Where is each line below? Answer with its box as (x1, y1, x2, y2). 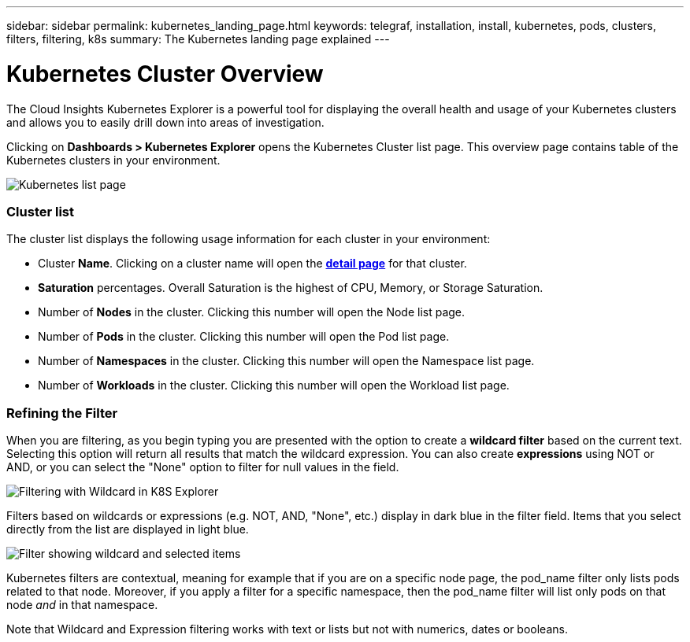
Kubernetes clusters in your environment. (6, 153, 221, 167)
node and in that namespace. (6, 598, 158, 611)
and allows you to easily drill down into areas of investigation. (6, 115, 325, 129)
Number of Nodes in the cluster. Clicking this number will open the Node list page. (38, 305, 466, 319)
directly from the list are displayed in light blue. (6, 522, 249, 536)
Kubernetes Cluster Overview (6, 60, 324, 87)
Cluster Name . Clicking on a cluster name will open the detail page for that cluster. (38, 256, 467, 271)
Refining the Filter (6, 404, 118, 421)
